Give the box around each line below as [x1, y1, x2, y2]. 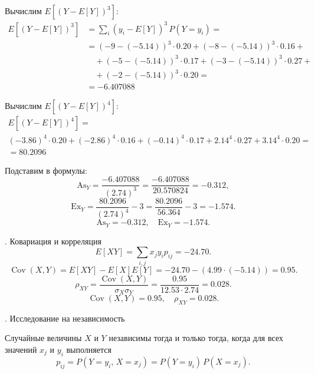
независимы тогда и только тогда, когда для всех [109, 332, 283, 344]
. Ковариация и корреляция [5, 234, 101, 247]
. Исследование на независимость [5, 312, 125, 324]
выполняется [66, 343, 111, 356]
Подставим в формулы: [5, 164, 87, 176]
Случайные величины [5, 332, 82, 344]
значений [5, 343, 37, 356]
